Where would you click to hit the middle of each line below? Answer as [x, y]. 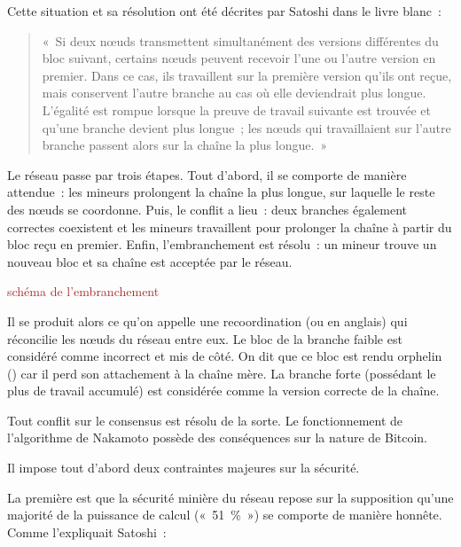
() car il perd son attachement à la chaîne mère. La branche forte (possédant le [222, 373]
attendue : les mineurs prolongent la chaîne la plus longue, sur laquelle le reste [221, 192]
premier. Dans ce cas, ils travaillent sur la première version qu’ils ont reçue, [247, 75]
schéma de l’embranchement [83, 291]
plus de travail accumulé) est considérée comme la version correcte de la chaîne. [223, 391]
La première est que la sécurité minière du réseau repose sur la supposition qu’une [230, 497]
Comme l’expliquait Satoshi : [87, 531]
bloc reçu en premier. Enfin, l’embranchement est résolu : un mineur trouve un [222, 244]
